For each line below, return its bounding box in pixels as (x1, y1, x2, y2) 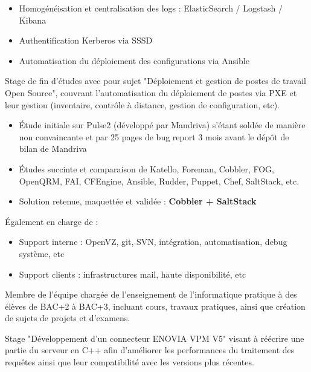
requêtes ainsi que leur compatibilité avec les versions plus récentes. (5, 356, 254, 368)
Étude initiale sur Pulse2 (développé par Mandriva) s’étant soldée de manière (19, 119, 306, 131)
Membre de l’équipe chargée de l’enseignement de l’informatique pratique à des (5, 288, 297, 301)
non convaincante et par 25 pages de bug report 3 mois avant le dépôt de (19, 130, 289, 143)
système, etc (19, 247, 65, 259)
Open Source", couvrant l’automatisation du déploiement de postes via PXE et (5, 86, 297, 99)
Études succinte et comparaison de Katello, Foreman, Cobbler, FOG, (19, 162, 274, 175)
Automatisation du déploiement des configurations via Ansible (19, 54, 249, 67)
